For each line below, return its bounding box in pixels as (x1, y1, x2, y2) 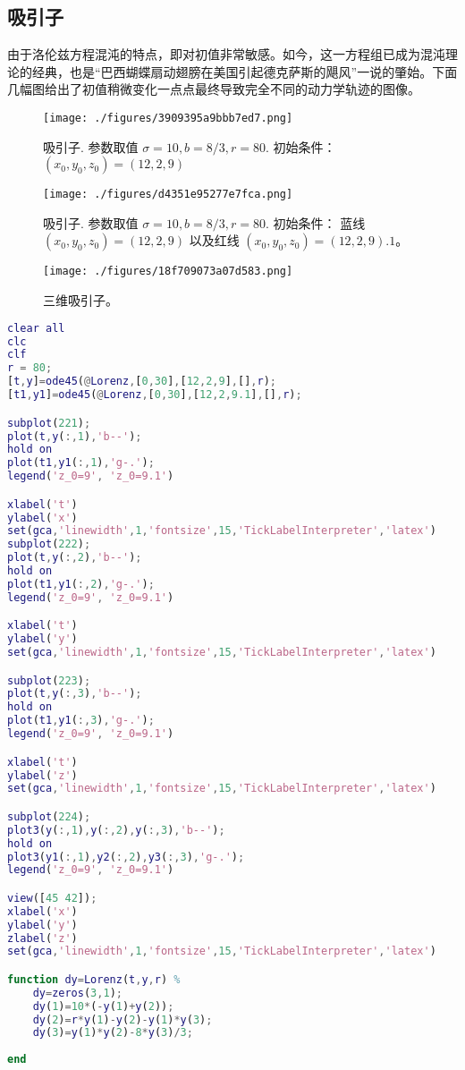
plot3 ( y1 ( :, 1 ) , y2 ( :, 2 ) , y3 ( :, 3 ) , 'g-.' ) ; (7, 850, 245, 863)
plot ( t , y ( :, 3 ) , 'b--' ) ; (7, 687, 142, 701)
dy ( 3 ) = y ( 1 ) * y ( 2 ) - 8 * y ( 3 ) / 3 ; (32, 1026, 193, 1040)
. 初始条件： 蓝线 (266, 213, 366, 232)
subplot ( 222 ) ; (7, 538, 91, 551)
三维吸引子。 (43, 291, 118, 310)
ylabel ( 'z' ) (7, 769, 78, 782)
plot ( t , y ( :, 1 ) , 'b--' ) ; (7, 429, 142, 443)
